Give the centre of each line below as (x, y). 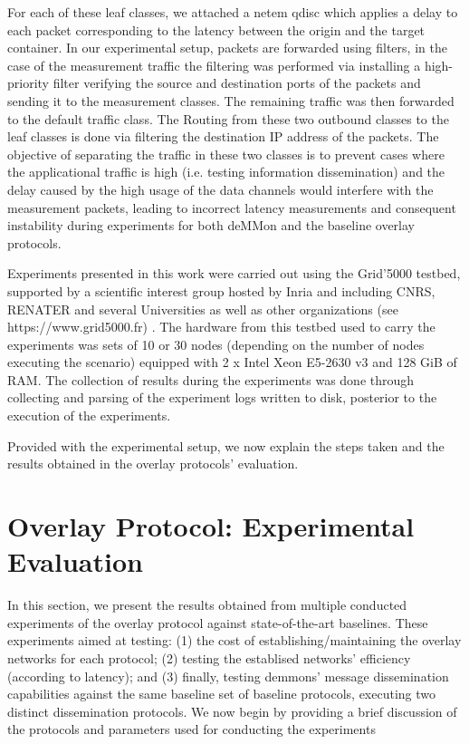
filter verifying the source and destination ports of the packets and (237, 83)
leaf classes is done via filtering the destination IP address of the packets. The (223, 136)
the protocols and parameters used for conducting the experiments (191, 729)
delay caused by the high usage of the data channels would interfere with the (220, 189)
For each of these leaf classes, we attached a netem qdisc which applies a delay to (233, 12)
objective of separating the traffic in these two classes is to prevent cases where (226, 154)
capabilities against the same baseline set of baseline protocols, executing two (222, 694)
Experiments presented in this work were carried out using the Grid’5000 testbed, (234, 273)
